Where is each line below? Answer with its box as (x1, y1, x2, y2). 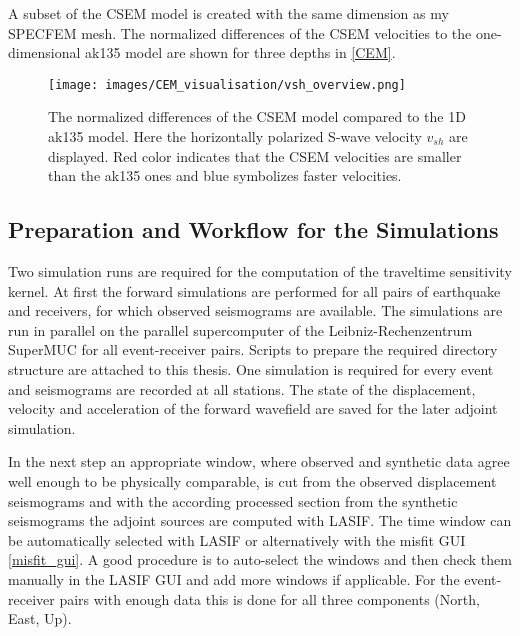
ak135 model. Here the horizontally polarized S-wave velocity (48, 126, 422, 147)
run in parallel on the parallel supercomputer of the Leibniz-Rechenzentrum (8, 319, 473, 340)
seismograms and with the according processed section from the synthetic (8, 490, 458, 511)
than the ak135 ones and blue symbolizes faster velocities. (48, 165, 402, 186)
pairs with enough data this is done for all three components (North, (59, 588, 480, 609)
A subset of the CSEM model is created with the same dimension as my (8, 3, 449, 23)
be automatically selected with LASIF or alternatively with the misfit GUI (8, 529, 466, 550)
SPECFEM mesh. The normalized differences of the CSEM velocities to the (8, 22, 472, 43)
